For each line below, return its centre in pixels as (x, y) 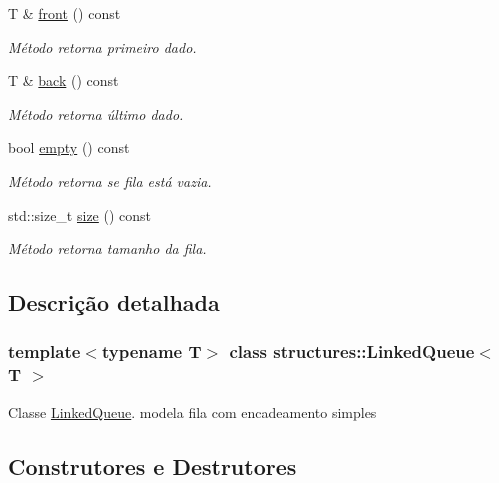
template (44, 351)
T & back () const (63, 80)
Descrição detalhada (114, 302)
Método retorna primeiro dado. (102, 46)
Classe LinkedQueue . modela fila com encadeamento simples (192, 411)
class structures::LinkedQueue (352, 351)
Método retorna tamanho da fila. (107, 248)
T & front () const (64, 13)
